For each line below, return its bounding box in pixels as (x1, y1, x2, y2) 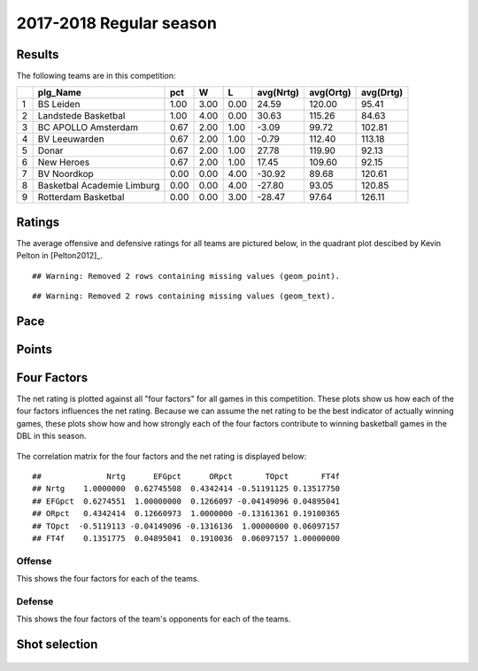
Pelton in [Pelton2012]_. (16, 251, 104, 261)
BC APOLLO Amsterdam (37, 121, 139, 134)
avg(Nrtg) (257, 87, 300, 99)
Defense (16, 595, 54, 607)
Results (16, 47, 59, 62)
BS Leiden (37, 98, 81, 111)
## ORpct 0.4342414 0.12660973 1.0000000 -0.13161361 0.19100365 (32, 509, 341, 519)
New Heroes (37, 156, 90, 168)
